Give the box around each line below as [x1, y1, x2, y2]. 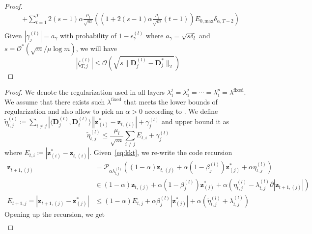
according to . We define [144, 106, 218, 116]
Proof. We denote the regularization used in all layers [4, 87, 165, 97]
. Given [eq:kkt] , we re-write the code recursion [89, 147, 232, 157]
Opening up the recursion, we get [4, 209, 105, 219]
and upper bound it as [161, 116, 229, 127]
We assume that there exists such [4, 96, 105, 106]
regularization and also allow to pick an [4, 106, 123, 116]
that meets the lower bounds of [124, 96, 218, 106]
